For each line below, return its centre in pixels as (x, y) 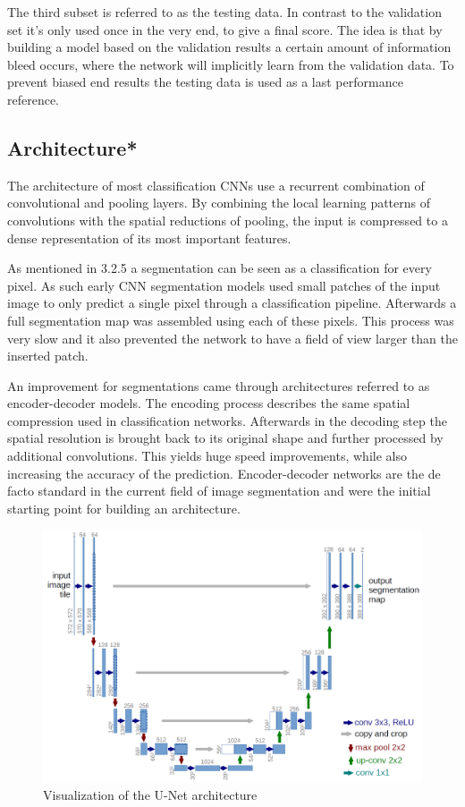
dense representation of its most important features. (149, 238)
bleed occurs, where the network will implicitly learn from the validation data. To (231, 64)
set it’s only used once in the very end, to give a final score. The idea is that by (225, 29)
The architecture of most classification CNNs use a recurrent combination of (216, 185)
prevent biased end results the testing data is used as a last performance (205, 82)
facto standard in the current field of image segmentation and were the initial (219, 491)
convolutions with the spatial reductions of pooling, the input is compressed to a (228, 220)
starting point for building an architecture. (124, 508)
